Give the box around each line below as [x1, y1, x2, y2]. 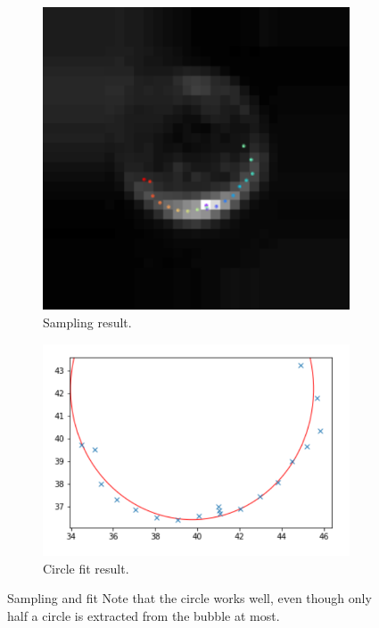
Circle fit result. [43, 558, 129, 577]
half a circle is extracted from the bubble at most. [7, 606, 280, 624]
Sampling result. [43, 313, 132, 332]
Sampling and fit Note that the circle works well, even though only [7, 589, 372, 607]
